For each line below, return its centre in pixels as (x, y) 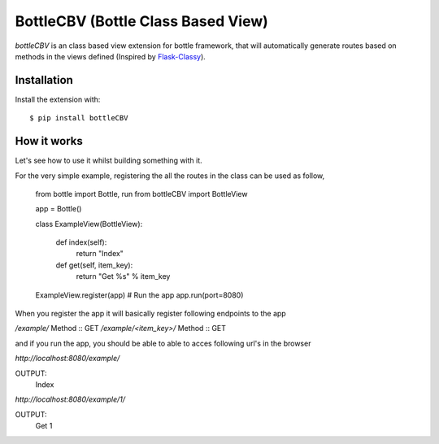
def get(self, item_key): (94, 265)
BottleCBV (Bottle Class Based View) (141, 21)
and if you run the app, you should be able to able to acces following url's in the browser (163, 343)
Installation (44, 80)
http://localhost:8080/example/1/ (70, 399)
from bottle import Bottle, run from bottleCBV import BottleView (141, 194)
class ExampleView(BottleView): (89, 224)
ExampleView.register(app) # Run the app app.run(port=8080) (139, 295)
